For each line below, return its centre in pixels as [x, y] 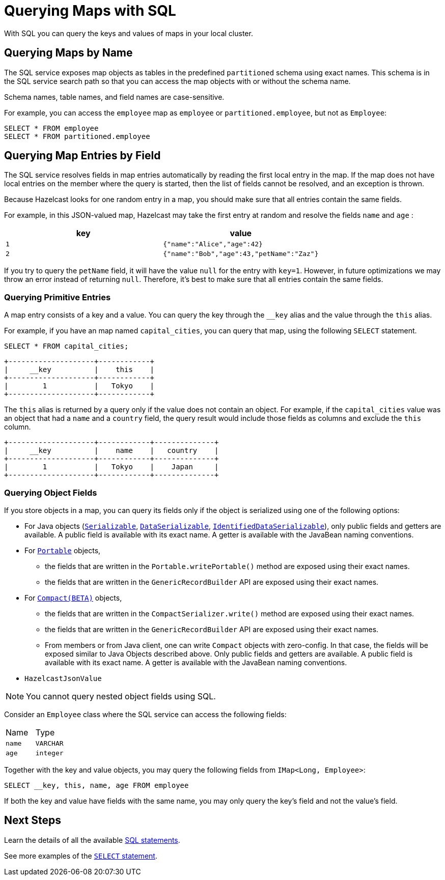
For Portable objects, [63, 550]
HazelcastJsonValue [63, 678]
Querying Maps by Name [68, 53]
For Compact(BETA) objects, [73, 598]
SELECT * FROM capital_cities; [66, 346]
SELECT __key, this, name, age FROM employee [96, 785]
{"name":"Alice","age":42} [213, 244]
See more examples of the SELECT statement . [81, 856]
